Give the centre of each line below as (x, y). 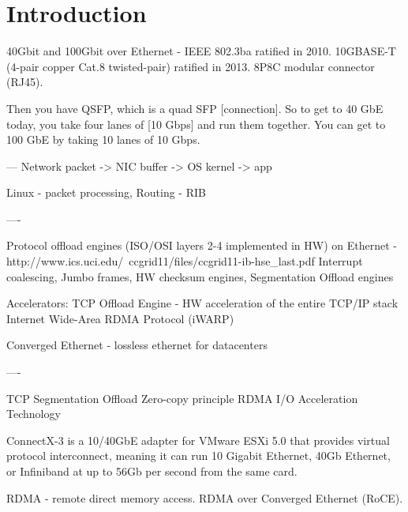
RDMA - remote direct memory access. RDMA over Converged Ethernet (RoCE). (205, 497)
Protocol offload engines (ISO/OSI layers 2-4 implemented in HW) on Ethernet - (202, 245)
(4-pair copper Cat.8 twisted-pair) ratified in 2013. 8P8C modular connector (191, 66)
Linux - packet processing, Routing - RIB (106, 192)
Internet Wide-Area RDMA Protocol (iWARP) (120, 318)
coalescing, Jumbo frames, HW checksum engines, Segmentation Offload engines (200, 276)
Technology (34, 414)
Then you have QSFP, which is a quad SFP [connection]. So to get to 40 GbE (195, 108)
